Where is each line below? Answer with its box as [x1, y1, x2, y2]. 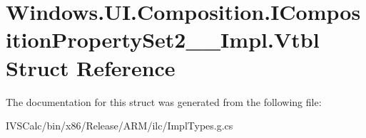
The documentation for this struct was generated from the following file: [6, 94, 322, 109]
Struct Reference [6, 53, 176, 82]
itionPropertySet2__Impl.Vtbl [6, 25, 320, 54]
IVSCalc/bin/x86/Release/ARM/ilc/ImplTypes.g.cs [6, 118, 233, 133]
